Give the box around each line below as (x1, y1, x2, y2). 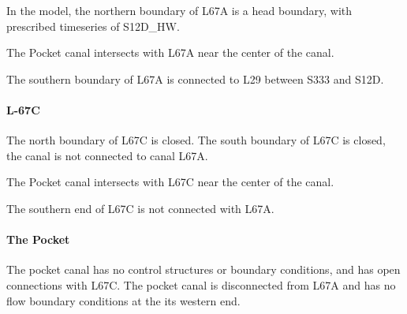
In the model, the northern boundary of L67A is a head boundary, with (6, 2, 353, 18)
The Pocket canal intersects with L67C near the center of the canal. (6, 174, 334, 190)
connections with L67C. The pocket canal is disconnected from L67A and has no (6, 276, 396, 293)
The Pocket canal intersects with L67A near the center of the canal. (6, 44, 334, 61)
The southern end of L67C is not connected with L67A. (6, 200, 274, 216)
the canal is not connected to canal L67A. (6, 147, 208, 163)
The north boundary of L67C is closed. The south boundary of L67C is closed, (6, 132, 386, 148)
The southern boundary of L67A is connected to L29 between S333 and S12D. (6, 70, 384, 87)
